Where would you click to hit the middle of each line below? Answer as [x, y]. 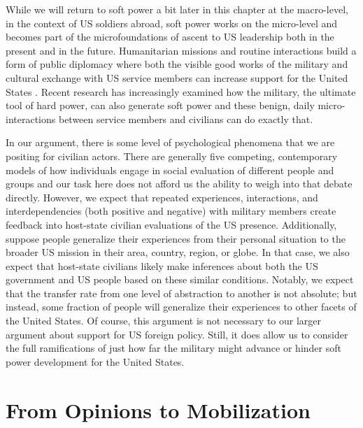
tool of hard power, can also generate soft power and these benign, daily [160, 105]
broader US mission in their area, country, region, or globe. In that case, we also [178, 252]
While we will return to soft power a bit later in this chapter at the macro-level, [177, 9]
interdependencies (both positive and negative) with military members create [171, 211]
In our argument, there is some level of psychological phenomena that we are [170, 142]
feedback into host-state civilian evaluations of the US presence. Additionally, [171, 224]
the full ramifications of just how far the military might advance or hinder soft [173, 348]
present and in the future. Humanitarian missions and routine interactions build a [181, 50]
